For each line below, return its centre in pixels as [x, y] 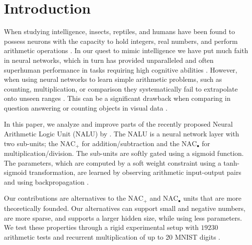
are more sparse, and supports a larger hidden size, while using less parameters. [123, 217]
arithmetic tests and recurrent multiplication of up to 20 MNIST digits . [112, 236]
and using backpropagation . [46, 181]
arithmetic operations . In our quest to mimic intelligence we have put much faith [126, 50]
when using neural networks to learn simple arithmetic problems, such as [113, 79]
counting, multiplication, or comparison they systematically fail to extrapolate [121, 88]
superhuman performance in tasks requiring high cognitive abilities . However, [121, 69]
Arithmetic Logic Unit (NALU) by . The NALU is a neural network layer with [122, 134]
